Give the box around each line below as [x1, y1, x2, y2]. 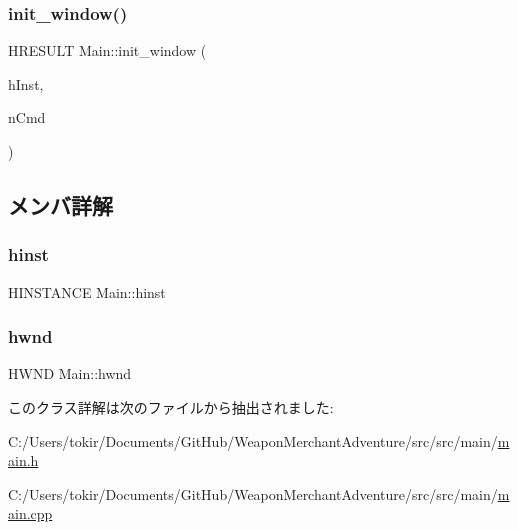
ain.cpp [8, 503, 53, 524]
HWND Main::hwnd [8, 363, 132, 384]
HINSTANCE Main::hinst [8, 281, 166, 302]
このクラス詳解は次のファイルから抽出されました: [8, 397, 334, 417]
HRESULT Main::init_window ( [8, 40, 207, 61]
